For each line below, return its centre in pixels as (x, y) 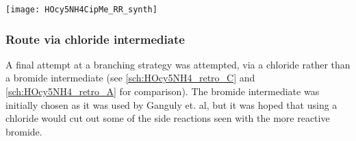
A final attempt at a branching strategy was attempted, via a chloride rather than (178, 64)
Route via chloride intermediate (95, 39)
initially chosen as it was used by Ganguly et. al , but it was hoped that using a (171, 104)
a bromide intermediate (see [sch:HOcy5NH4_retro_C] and (130, 78)
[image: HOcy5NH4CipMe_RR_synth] (81, 10)
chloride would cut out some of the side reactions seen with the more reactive (168, 118)
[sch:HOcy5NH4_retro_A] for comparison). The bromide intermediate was (163, 91)
